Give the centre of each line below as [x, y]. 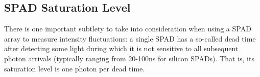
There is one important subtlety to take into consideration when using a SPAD [128, 29]
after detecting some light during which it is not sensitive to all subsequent [121, 48]
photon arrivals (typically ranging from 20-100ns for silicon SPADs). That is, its [129, 58]
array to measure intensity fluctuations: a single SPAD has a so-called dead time [130, 38]
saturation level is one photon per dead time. [75, 68]
